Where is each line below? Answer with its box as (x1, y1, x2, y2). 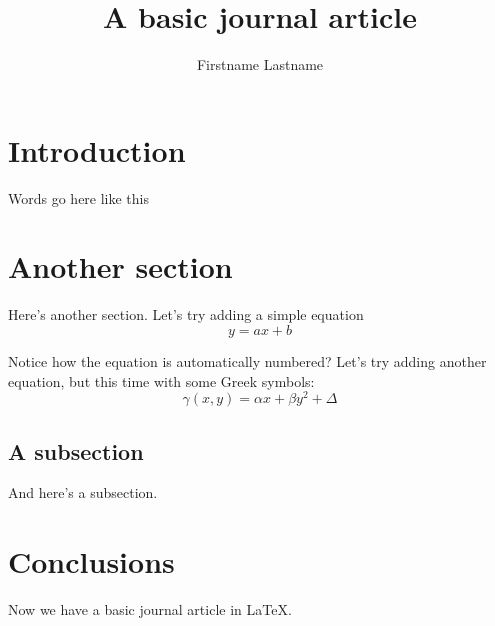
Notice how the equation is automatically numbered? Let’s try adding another (8, 350, 487, 371)
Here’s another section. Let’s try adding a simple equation (8, 304, 364, 325)
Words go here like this (8, 187, 150, 208)
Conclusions (8, 541, 175, 582)
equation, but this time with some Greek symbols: (8, 370, 315, 391)
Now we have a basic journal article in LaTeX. (8, 599, 292, 620)
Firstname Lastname (196, 54, 324, 75)
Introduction (8, 129, 186, 170)
